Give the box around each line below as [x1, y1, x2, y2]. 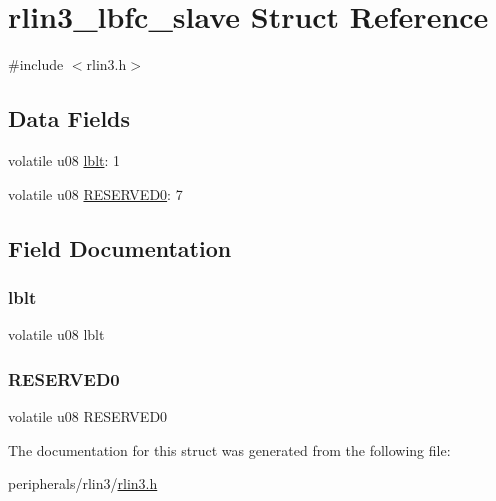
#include [8, 54, 64, 75]
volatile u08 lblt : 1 [8, 149, 121, 170]
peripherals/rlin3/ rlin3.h [8, 473, 158, 494]
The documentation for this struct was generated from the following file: [8, 439, 451, 460]
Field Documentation [8, 232, 232, 263]
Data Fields [8, 103, 131, 134]
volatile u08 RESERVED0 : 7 [8, 183, 183, 204]
